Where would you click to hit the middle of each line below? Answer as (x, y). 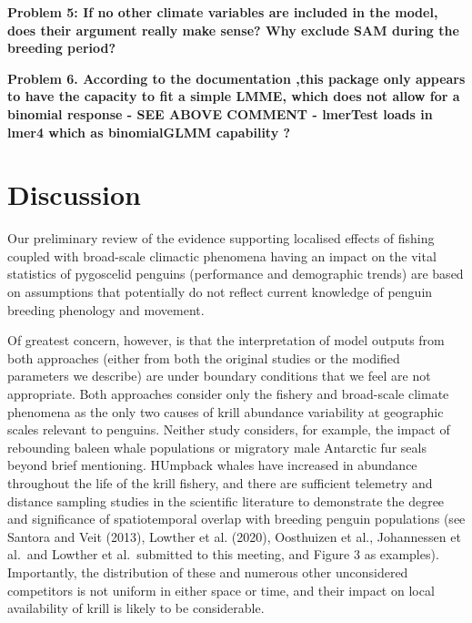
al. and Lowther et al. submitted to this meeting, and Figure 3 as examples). (223, 554)
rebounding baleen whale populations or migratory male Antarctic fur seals (217, 447)
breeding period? (62, 48)
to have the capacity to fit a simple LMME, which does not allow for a (234, 96)
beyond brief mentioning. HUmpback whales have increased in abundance (212, 465)
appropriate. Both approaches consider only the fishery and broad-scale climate (228, 394)
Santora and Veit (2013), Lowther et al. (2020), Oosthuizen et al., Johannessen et (234, 536)
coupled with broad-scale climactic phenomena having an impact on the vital (222, 255)
